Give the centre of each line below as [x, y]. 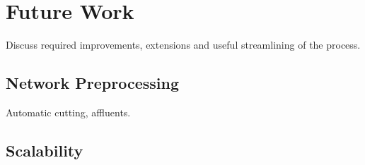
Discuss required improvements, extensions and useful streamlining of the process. [183, 45]
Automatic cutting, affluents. [68, 112]
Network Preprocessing [92, 83]
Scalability [45, 150]
